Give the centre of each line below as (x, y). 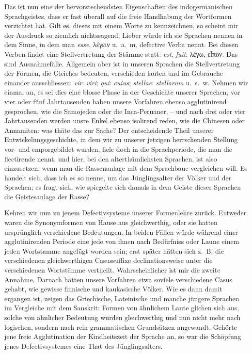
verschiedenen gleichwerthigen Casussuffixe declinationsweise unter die (109, 260)
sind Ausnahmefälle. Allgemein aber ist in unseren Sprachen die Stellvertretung (122, 63)
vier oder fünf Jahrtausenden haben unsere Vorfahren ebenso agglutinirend (116, 101)
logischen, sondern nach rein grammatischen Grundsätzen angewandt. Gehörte (121, 327)
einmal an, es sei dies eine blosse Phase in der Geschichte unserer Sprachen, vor (122, 92)
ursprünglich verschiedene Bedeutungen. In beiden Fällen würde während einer (121, 232)
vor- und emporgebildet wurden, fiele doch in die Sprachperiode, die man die (118, 149)
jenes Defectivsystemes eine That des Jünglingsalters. (84, 346)
